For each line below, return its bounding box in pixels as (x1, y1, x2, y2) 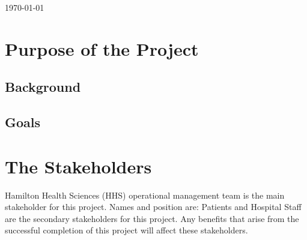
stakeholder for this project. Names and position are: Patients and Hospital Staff (5, 200, 302, 213)
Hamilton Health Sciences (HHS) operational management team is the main (5, 188, 285, 201)
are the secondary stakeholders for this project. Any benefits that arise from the (5, 212, 299, 224)
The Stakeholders (5, 154, 152, 178)
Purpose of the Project (5, 36, 199, 61)
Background (5, 77, 81, 96)
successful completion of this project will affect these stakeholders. (5, 224, 248, 236)
